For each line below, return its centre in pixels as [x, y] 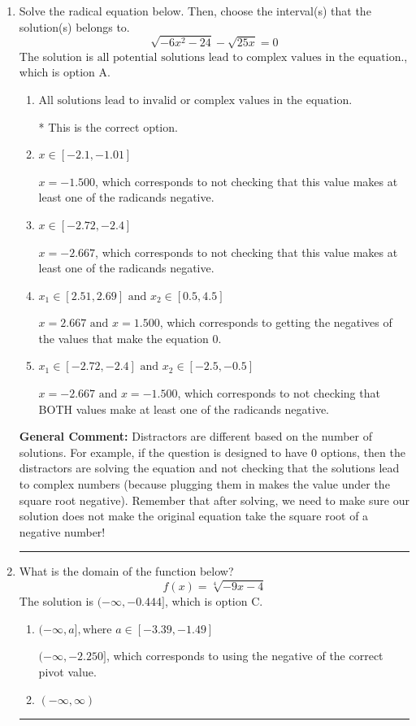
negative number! [62, 531]
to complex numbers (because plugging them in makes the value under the [204, 484]
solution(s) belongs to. [74, 26]
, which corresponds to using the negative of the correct [245, 656]
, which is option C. [214, 601]
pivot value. [67, 671]
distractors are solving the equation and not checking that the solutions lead [209, 468]
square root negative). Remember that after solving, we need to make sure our [214, 500]
